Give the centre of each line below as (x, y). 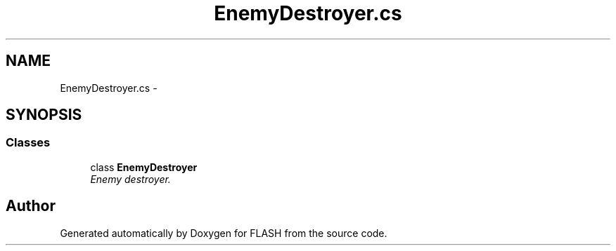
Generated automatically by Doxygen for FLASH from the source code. (224, 233)
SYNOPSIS (44, 115)
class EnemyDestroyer (144, 167)
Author (31, 206)
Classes (28, 143)
